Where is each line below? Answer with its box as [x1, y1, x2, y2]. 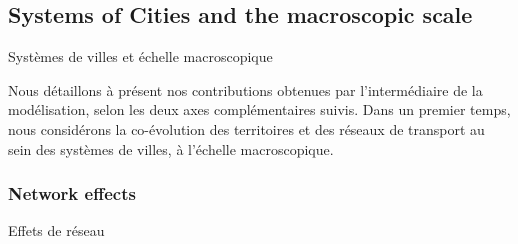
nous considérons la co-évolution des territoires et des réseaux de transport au [8, 118, 485, 139]
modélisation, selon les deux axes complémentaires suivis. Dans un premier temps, [8, 99, 511, 120]
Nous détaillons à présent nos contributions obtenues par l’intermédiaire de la [8, 79, 483, 100]
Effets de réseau [8, 220, 105, 241]
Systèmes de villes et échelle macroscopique [8, 46, 273, 67]
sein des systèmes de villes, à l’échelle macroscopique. [8, 138, 334, 159]
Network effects [8, 181, 136, 206]
